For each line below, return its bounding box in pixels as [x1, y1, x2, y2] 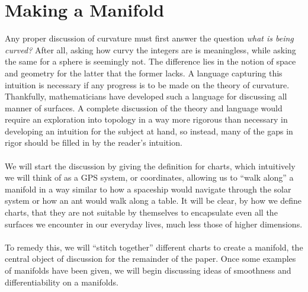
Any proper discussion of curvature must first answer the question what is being [5, 32, 294, 44]
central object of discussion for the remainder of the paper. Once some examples [5, 252, 296, 265]
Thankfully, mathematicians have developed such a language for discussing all [5, 90, 287, 102]
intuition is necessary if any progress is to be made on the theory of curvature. [5, 78, 290, 91]
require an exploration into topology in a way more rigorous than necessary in [5, 113, 288, 126]
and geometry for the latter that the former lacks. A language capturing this [5, 66, 283, 79]
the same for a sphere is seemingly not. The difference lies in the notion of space [5, 55, 296, 68]
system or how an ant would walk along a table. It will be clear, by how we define [5, 194, 302, 207]
